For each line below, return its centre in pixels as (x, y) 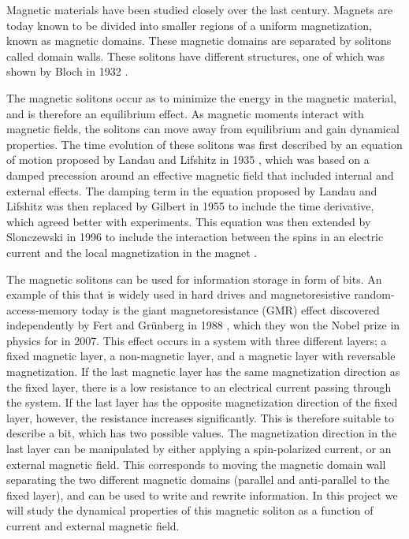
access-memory (42, 309)
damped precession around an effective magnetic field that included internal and (200, 175)
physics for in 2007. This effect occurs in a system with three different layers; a (197, 340)
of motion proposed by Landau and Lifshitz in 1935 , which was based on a (188, 160)
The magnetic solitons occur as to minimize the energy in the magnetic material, (201, 97)
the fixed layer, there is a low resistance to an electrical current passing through (199, 387)
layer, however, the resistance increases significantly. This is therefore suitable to (200, 417)
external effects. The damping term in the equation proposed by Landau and (192, 190)
